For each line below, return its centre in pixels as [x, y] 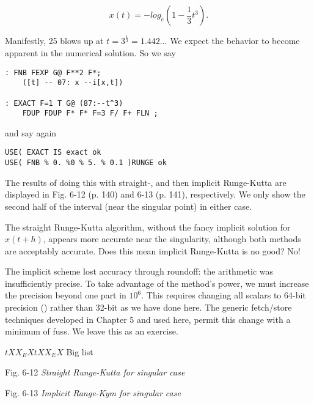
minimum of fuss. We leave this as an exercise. [92, 331]
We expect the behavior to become [235, 41]
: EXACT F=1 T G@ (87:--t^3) [64, 103]
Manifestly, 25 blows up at [54, 41]
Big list [80, 351]
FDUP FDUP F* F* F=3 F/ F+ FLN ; [90, 113]
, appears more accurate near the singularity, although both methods [172, 239]
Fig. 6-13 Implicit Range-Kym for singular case [93, 393]
